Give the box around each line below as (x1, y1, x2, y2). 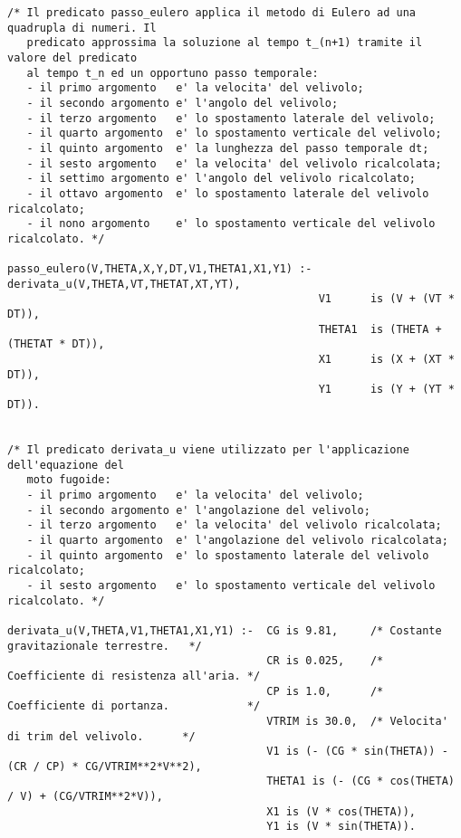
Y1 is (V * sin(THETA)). (266, 820, 417, 833)
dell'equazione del (7, 458, 124, 471)
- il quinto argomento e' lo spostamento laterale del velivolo (26, 548, 429, 562)
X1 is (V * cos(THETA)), (266, 805, 417, 818)
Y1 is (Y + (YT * (318, 383, 455, 396)
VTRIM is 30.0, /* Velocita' (266, 714, 448, 728)
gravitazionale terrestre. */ (7, 639, 202, 652)
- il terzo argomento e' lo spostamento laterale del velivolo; (26, 111, 436, 125)
